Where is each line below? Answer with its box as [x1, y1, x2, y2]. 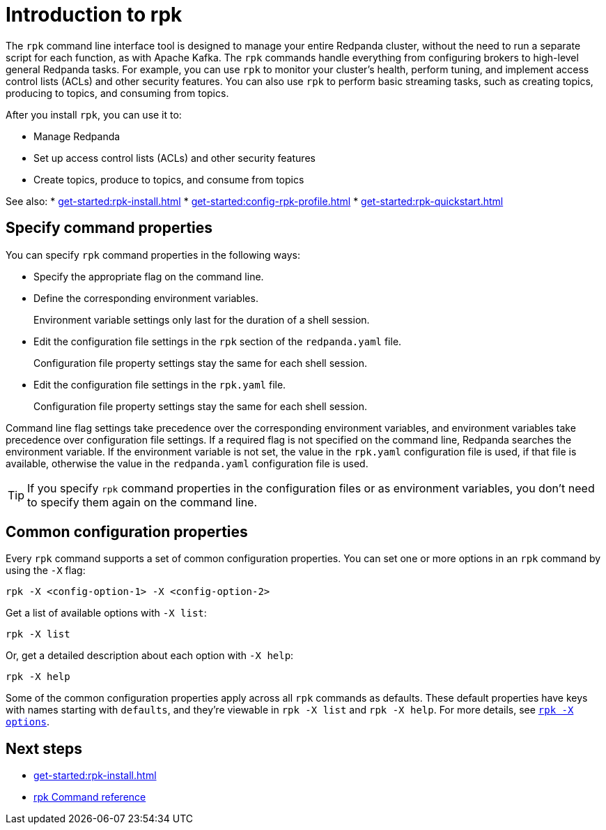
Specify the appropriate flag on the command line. [33, 270, 264, 282]
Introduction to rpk [6, 3, 182, 27]
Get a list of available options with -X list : [6, 607, 207, 619]
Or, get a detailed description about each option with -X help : [6, 649, 294, 662]
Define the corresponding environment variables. [33, 292, 258, 304]
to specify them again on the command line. [27, 495, 258, 509]
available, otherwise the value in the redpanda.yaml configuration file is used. [6, 457, 368, 469]
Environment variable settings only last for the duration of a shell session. [33, 313, 370, 326]
